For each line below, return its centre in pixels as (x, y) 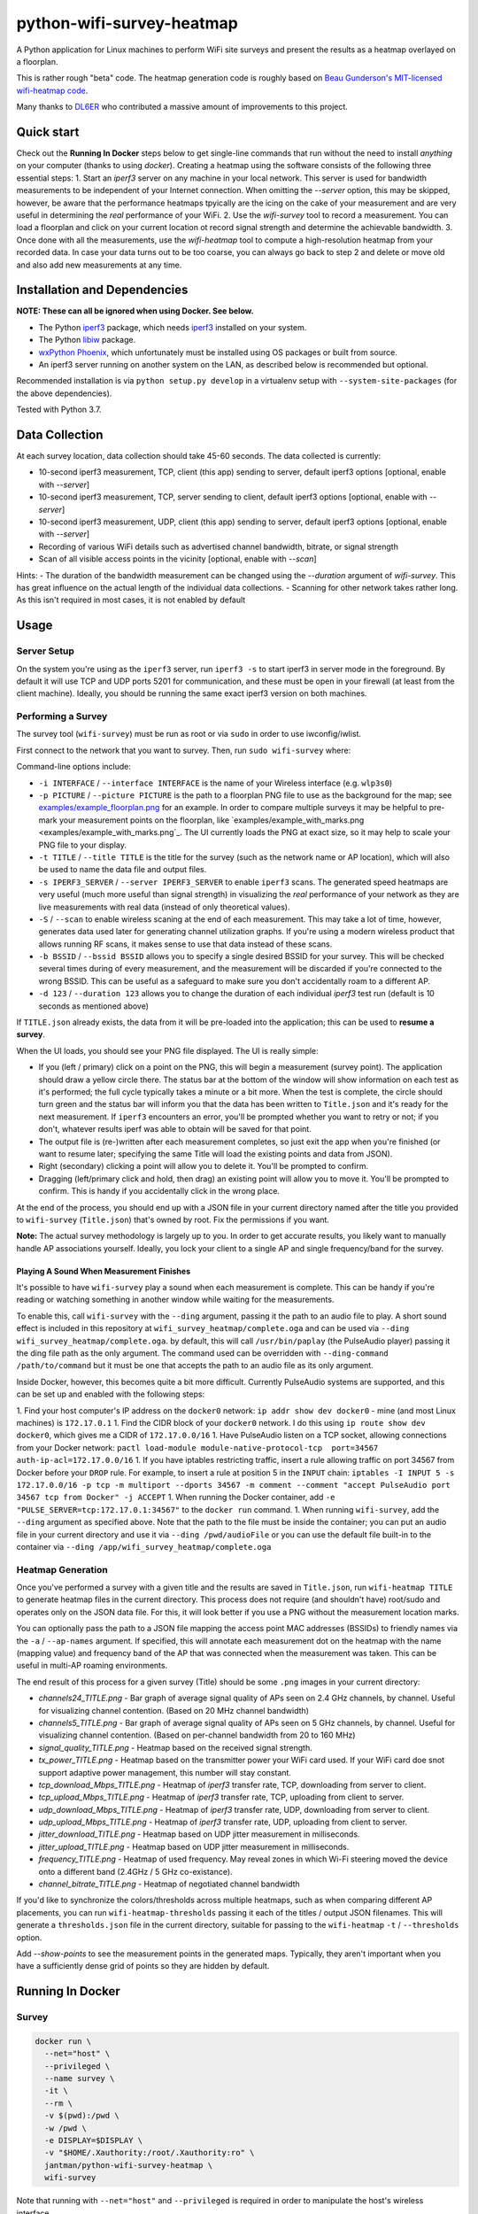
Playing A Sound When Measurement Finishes (103, 1271)
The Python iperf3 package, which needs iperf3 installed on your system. (173, 327)
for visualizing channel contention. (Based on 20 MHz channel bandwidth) (174, 1710)
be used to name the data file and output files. (123, 870)
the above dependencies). (64, 393)
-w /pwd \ (66, 2128)
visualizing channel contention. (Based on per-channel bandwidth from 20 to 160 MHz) (197, 1735)
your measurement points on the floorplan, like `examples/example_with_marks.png (212, 820)
